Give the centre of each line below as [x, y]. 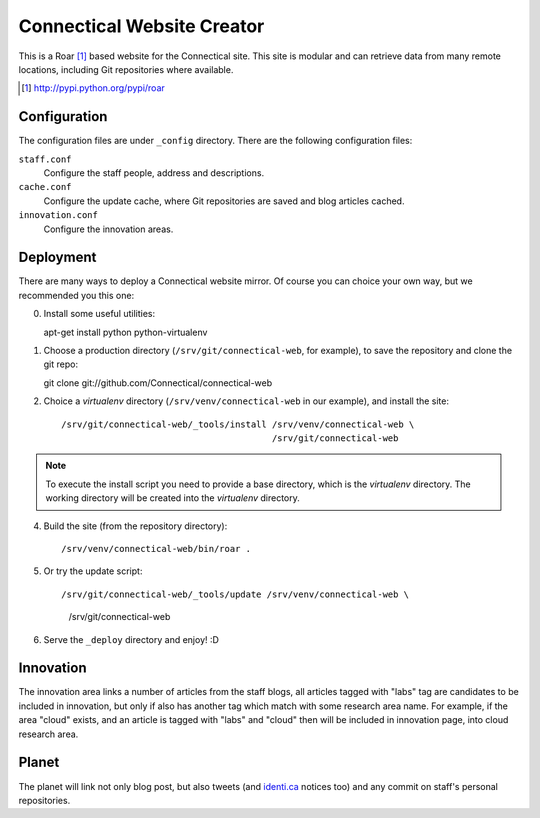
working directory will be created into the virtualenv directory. [172, 498]
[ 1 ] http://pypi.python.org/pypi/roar [93, 88]
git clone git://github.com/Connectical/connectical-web [158, 382]
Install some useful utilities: [99, 314]
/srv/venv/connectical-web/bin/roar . [156, 548]
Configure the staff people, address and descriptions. [154, 173]
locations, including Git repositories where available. [126, 69]
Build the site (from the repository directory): [135, 526]
